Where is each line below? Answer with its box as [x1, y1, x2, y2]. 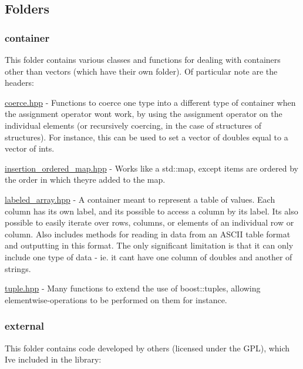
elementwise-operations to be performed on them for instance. [5, 293, 227, 306]
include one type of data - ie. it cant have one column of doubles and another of [5, 250, 292, 263]
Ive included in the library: [5, 353, 102, 365]
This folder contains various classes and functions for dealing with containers [5, 53, 281, 65]
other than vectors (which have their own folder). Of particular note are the [5, 65, 278, 77]
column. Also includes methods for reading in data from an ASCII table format [5, 227, 291, 240]
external [5, 318, 45, 333]
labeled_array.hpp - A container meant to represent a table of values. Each [5, 193, 275, 205]
